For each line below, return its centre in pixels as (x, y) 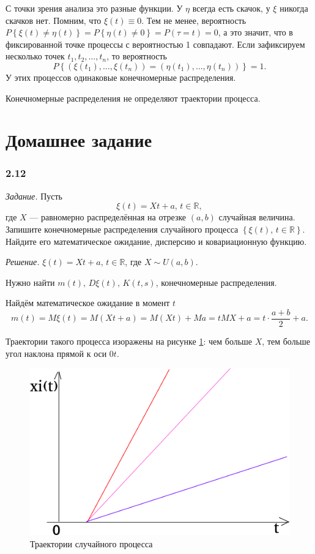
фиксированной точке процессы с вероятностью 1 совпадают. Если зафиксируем (155, 44)
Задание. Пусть (34, 196)
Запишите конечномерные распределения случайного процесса (122, 229)
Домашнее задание (79, 140)
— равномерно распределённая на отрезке (108, 217)
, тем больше (286, 341)
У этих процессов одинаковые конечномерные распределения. (121, 77)
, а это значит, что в (255, 32)
